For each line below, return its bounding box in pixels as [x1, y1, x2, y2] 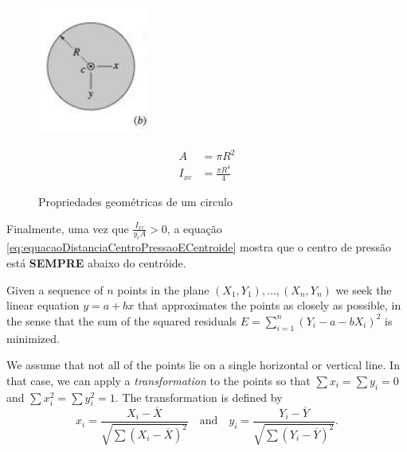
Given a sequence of [6, 281, 104, 298]
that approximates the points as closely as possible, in [137, 297, 401, 314]
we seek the [335, 281, 392, 298]
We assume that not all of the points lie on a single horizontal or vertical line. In [6, 357, 400, 373]
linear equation [6, 297, 80, 314]
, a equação [166, 220, 222, 236]
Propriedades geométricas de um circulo [38, 193, 233, 210]
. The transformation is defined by [115, 388, 283, 405]
